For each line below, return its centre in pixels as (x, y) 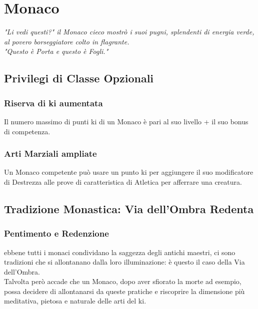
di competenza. (27, 131)
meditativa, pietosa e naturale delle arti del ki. (75, 301)
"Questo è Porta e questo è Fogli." (56, 51)
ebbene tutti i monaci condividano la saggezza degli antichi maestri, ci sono (120, 252)
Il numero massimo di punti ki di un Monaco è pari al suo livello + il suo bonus (126, 121)
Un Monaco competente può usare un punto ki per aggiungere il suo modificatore (129, 172)
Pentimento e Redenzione (56, 233)
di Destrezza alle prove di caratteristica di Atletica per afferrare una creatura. (123, 181)
